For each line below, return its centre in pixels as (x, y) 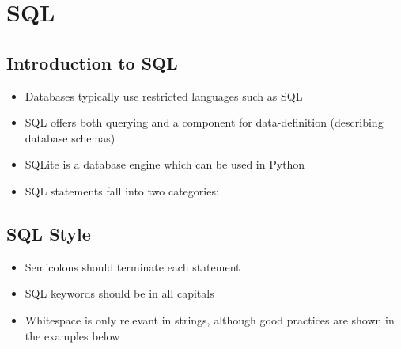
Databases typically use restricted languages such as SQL (164, 95)
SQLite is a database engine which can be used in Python (165, 164)
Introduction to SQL (92, 62)
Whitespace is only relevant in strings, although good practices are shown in (210, 319)
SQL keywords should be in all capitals (119, 293)
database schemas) (70, 137)
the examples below (72, 335)
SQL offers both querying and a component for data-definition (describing (204, 122)
